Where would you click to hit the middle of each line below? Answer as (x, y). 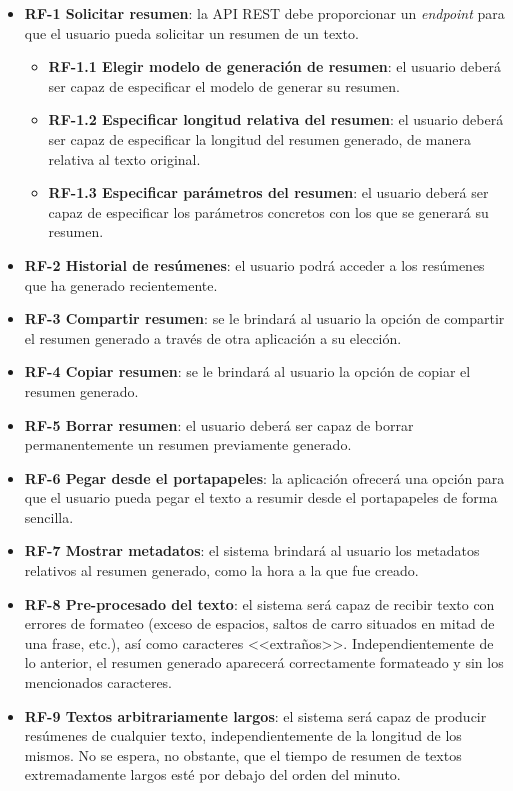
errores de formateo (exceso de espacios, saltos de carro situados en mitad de (259, 623)
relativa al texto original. (124, 158)
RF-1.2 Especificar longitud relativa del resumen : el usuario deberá (276, 119)
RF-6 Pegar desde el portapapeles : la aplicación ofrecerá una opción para (264, 477)
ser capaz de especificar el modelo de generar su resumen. (224, 85)
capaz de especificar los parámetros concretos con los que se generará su (268, 211)
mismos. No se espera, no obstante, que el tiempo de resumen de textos (243, 754)
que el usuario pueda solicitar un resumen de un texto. (191, 32)
